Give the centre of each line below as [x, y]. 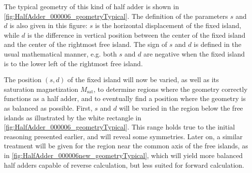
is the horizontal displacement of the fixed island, [168, 25]
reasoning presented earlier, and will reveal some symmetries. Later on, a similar [123, 136]
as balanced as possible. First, [48, 108]
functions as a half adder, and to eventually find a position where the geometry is [125, 98]
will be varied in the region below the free [181, 108]
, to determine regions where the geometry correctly [171, 89]
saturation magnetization [41, 89]
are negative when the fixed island [194, 53]
